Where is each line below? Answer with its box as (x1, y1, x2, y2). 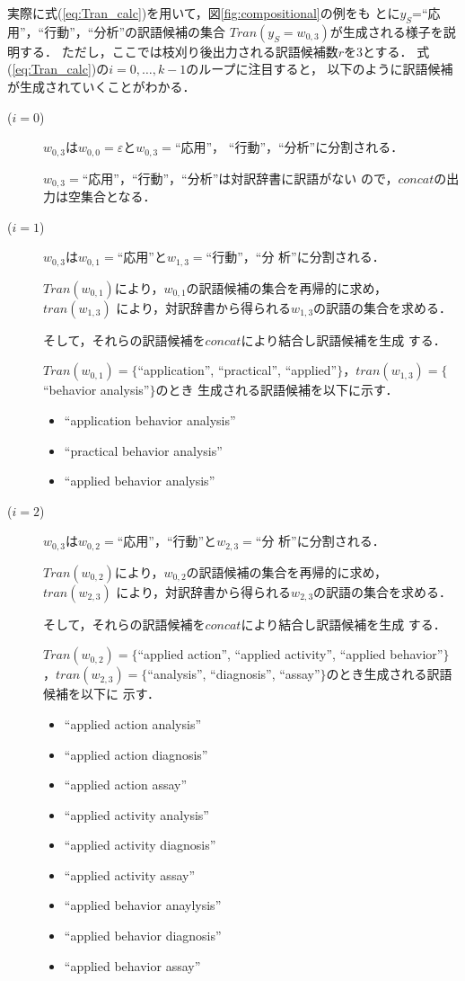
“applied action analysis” (64, 714, 202, 733)
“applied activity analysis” (64, 805, 209, 824)
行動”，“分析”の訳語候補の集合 (44, 22, 226, 40)
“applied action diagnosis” (64, 745, 208, 763)
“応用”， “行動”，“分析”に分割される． (174, 138, 404, 156)
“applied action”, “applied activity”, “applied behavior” (137, 645, 443, 664)
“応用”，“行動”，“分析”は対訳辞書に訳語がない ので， (82, 168, 399, 187)
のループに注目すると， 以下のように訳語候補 (186, 59, 453, 78)
